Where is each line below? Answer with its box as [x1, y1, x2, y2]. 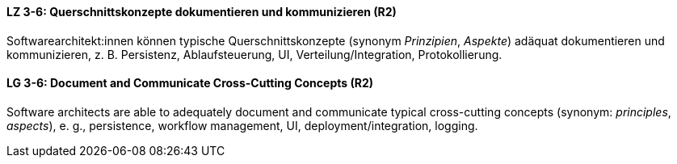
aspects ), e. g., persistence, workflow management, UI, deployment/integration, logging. [6, 118, 478, 132]
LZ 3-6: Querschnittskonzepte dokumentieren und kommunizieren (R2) [6, 5, 397, 19]
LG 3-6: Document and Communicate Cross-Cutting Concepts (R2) [6, 76, 373, 90]
